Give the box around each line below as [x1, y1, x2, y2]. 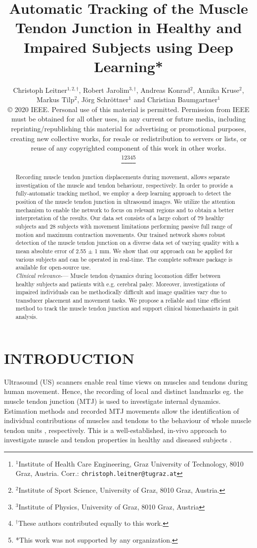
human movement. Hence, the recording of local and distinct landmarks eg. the [4, 386, 244, 396]
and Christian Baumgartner [133, 94, 218, 105]
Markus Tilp [37, 94, 75, 105]
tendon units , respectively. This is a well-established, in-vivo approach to [4, 425, 227, 435]
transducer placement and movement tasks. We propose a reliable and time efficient [15, 296, 231, 304]
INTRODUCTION [4, 348, 135, 368]
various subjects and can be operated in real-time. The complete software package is [15, 255, 233, 263]
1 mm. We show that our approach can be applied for [94, 246, 233, 255]
